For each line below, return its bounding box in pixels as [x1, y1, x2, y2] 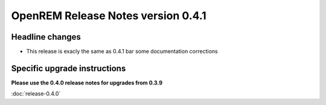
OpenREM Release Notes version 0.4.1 [11, 9, 206, 22]
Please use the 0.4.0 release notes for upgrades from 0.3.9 [11, 79, 163, 86]
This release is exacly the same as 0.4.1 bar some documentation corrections [26, 48, 218, 55]
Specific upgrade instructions [11, 63, 126, 73]
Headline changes [11, 32, 81, 42]
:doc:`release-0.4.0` [11, 90, 61, 97]
